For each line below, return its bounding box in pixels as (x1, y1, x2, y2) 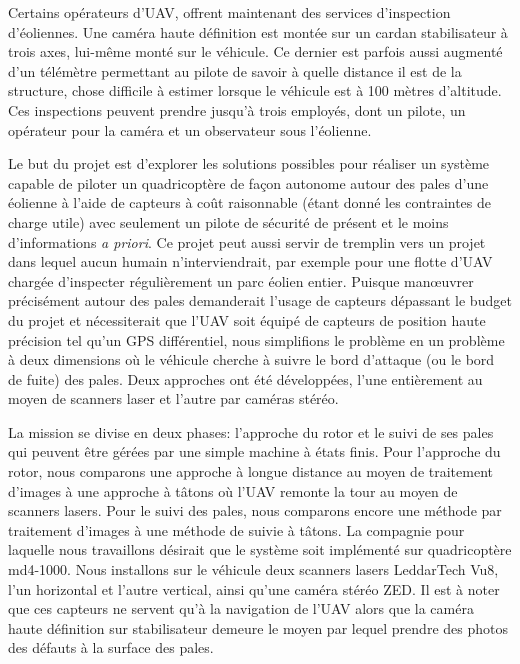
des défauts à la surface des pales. (8, 637, 214, 658)
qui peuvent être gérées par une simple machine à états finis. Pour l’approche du (8, 441, 501, 462)
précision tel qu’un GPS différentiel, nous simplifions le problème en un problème (8, 329, 505, 350)
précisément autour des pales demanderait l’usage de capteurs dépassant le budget (8, 290, 512, 311)
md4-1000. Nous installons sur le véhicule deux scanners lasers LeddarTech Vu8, (8, 559, 499, 580)
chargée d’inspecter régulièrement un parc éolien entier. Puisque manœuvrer (8, 270, 474, 291)
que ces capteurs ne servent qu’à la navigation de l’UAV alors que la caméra (8, 598, 474, 619)
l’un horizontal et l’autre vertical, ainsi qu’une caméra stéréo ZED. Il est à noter (8, 578, 500, 599)
